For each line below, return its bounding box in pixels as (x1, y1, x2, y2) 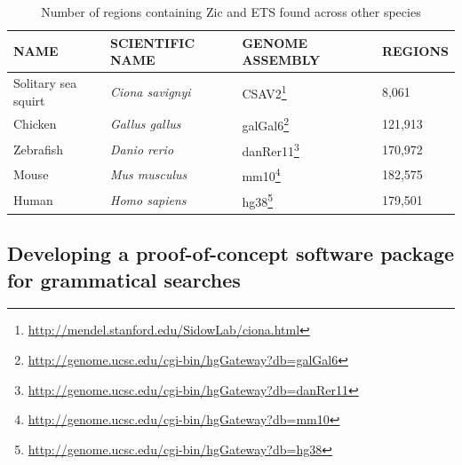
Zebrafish (13, 139, 64, 158)
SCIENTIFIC (110, 33, 195, 51)
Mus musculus (110, 165, 187, 184)
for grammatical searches (7, 265, 241, 293)
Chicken (13, 114, 57, 133)
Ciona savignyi (110, 82, 191, 100)
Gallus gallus (110, 114, 181, 133)
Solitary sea (13, 74, 77, 92)
